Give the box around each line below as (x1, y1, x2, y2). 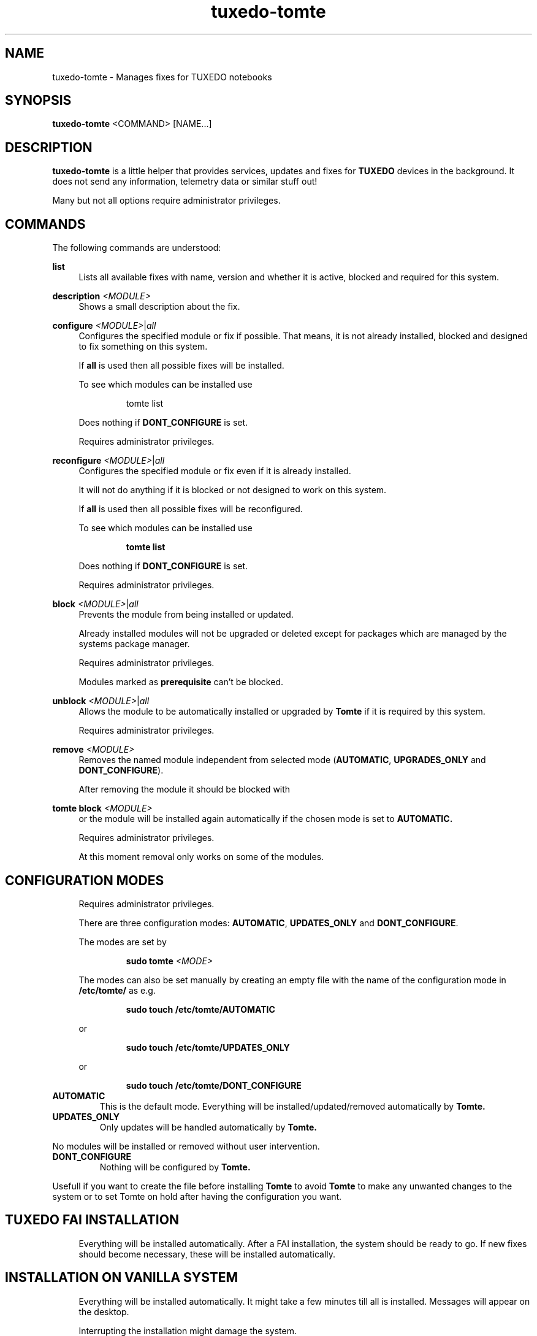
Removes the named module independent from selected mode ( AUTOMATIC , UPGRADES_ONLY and (78, 754, 486, 766)
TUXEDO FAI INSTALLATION (5, 1212, 179, 1228)
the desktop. (78, 1306, 129, 1317)
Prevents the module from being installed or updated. (78, 609, 294, 620)
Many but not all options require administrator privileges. (52, 195, 281, 206)
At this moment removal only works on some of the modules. (78, 851, 324, 862)
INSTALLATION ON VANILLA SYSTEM (5, 1270, 238, 1286)
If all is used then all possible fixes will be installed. (78, 360, 284, 371)
